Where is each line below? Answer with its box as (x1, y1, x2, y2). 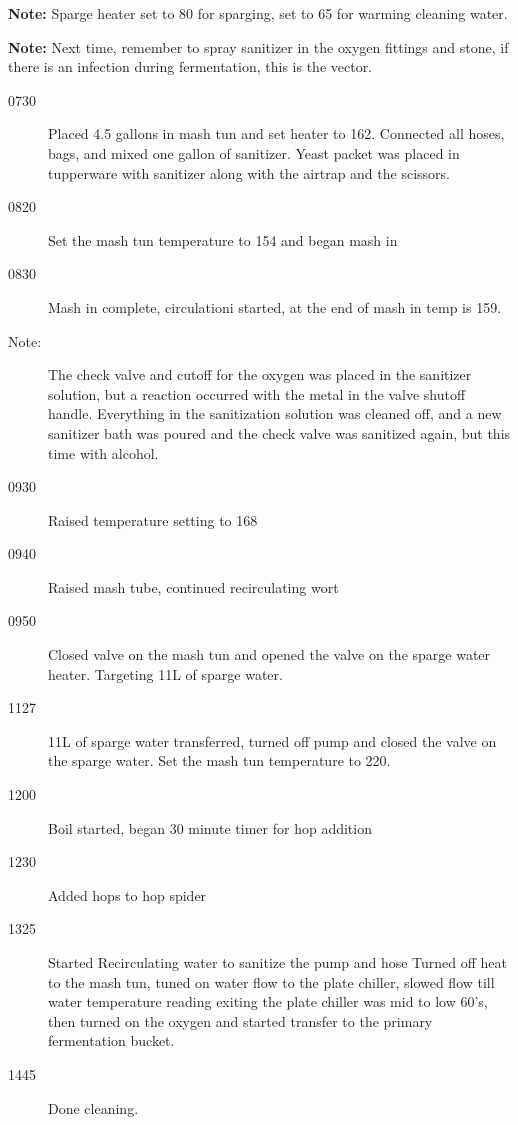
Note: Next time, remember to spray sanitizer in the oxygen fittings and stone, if (8, 36, 509, 57)
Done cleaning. (48, 1097, 139, 1118)
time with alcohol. (48, 442, 159, 463)
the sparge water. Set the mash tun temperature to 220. (48, 750, 391, 771)
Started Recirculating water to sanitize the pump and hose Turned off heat (48, 952, 508, 972)
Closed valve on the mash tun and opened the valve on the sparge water (48, 644, 491, 665)
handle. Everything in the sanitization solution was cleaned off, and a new (48, 403, 502, 424)
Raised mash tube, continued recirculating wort (48, 576, 339, 597)
